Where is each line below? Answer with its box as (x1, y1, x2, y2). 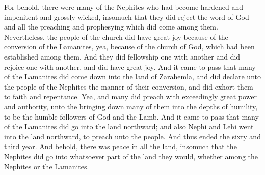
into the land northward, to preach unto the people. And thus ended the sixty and (4, 131, 261, 141)
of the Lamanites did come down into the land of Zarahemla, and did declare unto (4, 71, 261, 82)
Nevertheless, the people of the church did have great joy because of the (4, 31, 228, 42)
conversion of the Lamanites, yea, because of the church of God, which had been (4, 41, 255, 52)
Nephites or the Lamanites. (4, 161, 89, 171)
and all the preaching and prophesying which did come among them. (4, 21, 218, 32)
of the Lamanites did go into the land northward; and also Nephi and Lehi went (4, 121, 254, 132)
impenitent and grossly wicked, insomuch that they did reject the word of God (4, 11, 249, 22)
